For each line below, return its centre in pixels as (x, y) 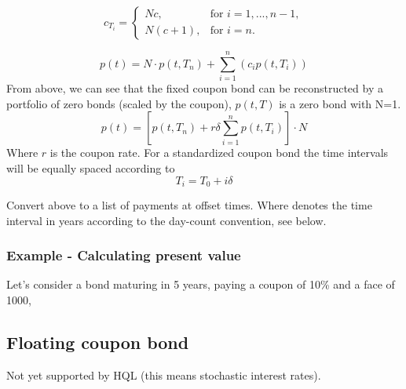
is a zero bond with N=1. (340, 103)
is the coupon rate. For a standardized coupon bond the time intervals (219, 153)
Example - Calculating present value (124, 255)
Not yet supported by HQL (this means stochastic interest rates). (164, 374)
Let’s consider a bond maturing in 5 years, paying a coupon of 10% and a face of (201, 284)
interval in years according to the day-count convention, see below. (166, 220)
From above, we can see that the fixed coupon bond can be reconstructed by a (195, 88)
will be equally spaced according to (91, 167)
